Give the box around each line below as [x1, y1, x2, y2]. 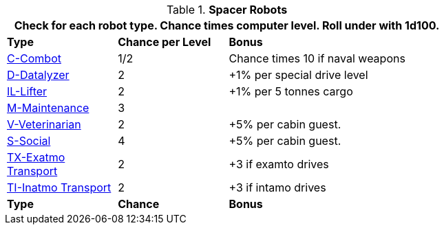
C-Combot [7, 51, 61, 65]
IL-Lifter [7, 84, 47, 98]
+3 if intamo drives [229, 181, 326, 194]
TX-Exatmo [7, 150, 65, 164]
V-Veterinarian [7, 117, 81, 131]
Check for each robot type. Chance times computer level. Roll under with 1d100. [14, 19, 440, 32]
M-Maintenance [7, 101, 89, 115]
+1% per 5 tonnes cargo [229, 84, 353, 98]
